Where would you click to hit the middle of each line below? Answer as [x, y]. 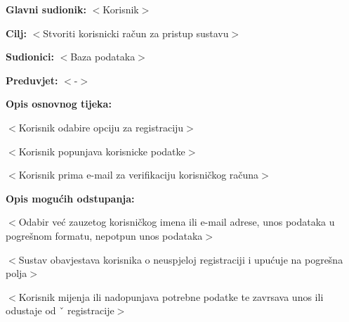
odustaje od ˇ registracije [60, 310]
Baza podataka [103, 57]
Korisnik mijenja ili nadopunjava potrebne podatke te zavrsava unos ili [171, 296]
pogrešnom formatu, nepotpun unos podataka [104, 235]
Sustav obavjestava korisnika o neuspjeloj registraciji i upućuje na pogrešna [181, 259]
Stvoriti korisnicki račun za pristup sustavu [136, 33]
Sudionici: [30, 57]
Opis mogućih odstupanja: [70, 198]
